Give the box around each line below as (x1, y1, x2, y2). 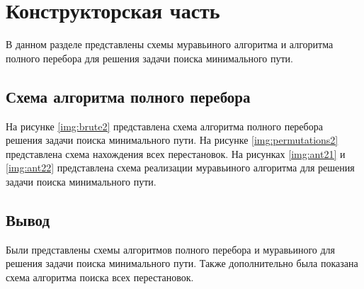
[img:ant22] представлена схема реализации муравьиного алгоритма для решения (6, 160, 355, 175)
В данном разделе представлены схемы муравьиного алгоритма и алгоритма (6, 37, 334, 52)
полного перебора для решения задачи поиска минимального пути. (6, 50, 293, 65)
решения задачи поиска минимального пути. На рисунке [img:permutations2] (6, 132, 339, 147)
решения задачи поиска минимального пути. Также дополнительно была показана (6, 256, 358, 271)
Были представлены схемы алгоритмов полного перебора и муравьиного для (6, 242, 335, 256)
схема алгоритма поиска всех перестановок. (6, 269, 194, 284)
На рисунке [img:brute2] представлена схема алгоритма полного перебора (6, 118, 323, 133)
